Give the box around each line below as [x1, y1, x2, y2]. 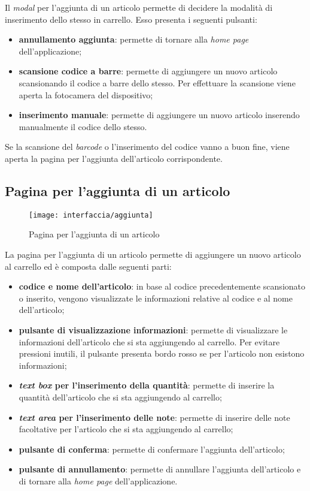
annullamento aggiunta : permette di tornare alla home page [19, 33, 249, 46]
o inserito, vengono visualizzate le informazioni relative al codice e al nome [19, 291, 293, 304]
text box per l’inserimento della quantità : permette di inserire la [19, 379, 275, 391]
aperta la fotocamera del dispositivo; [19, 88, 153, 101]
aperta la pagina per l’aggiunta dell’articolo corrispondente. [5, 152, 223, 164]
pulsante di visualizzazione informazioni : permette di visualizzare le [19, 323, 288, 336]
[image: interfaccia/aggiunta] [29, 210, 153, 219]
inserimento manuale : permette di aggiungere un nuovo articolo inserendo [19, 109, 300, 121]
